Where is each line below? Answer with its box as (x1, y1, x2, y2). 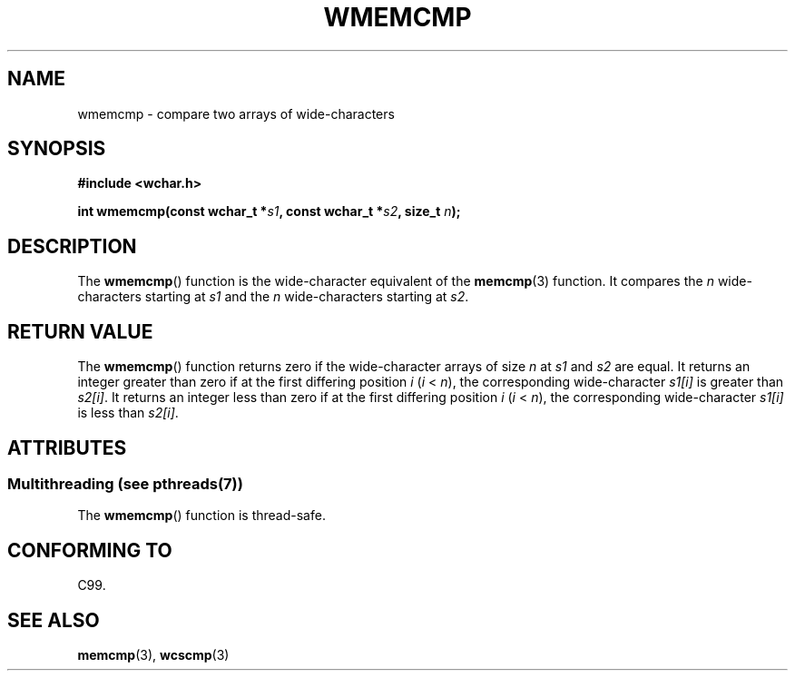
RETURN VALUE (7, 319, 153, 343)
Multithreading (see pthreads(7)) (7, 474, 243, 493)
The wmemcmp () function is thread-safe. (77, 507, 326, 524)
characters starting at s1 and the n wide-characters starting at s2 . (77, 289, 469, 305)
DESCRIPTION (7, 234, 137, 258)
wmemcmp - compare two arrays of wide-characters (77, 105, 395, 122)
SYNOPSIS (7, 137, 106, 161)
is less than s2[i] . (77, 405, 179, 421)
